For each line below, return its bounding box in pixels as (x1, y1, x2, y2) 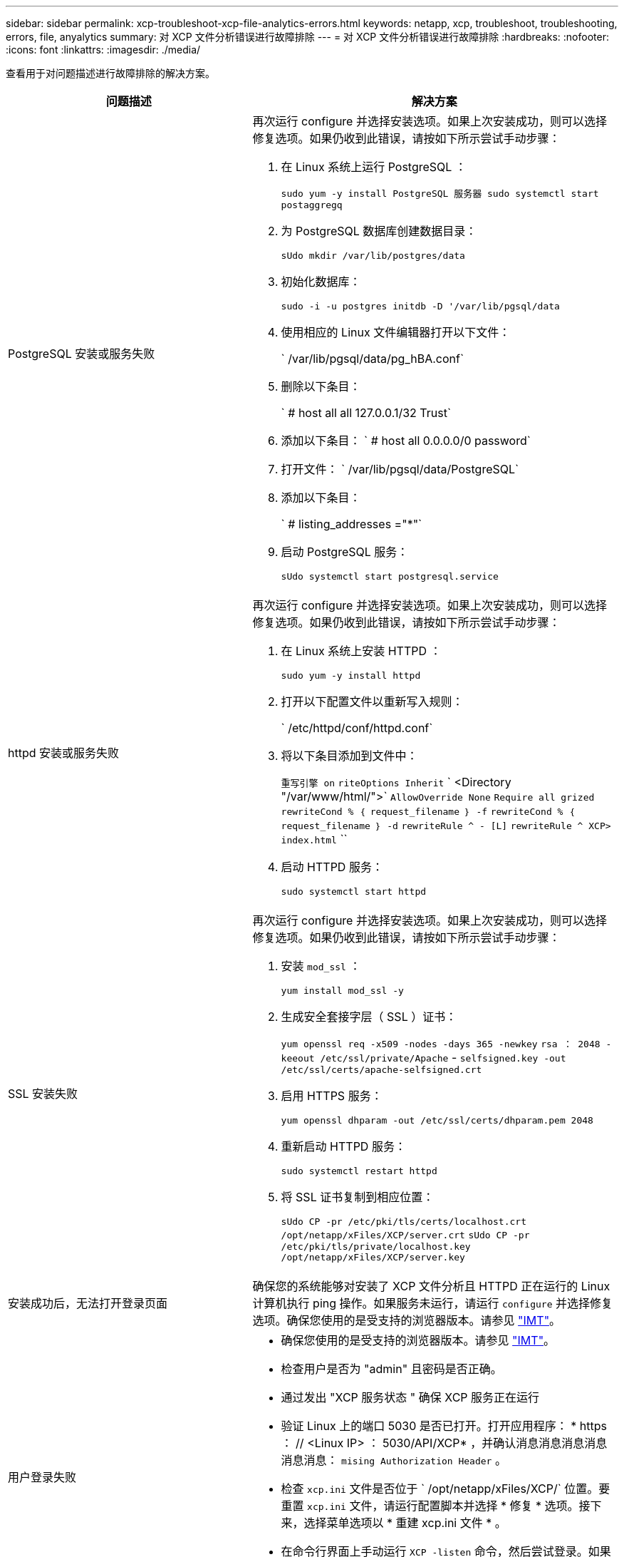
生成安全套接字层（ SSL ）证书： (281, 1009, 457, 1024)
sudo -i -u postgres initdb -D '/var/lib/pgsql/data (281, 301, 560, 312)
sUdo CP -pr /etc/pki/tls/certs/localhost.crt (281, 1216, 526, 1227)
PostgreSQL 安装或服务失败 (8, 346, 155, 361)
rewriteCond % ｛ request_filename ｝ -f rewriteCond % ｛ (281, 806, 575, 817)
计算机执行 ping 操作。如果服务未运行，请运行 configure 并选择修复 (252, 1296, 613, 1310)
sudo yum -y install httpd (281, 670, 421, 681)
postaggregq (281, 200, 343, 210)
